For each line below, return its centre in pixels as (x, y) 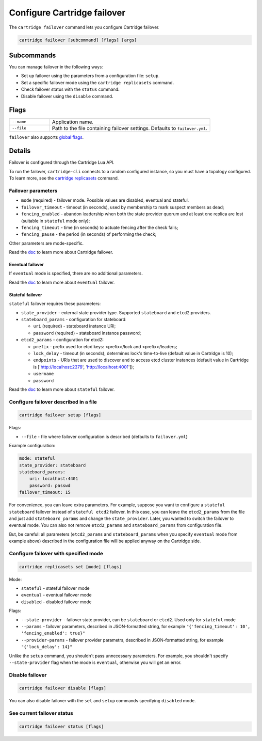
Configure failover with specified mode (56, 553)
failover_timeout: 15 (45, 492)
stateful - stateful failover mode (55, 588)
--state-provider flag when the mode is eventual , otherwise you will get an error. (95, 662)
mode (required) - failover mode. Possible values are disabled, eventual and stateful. (105, 200)
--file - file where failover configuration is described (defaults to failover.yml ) (104, 436)
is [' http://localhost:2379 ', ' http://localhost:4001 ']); (84, 367)
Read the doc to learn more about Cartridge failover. (61, 252)
